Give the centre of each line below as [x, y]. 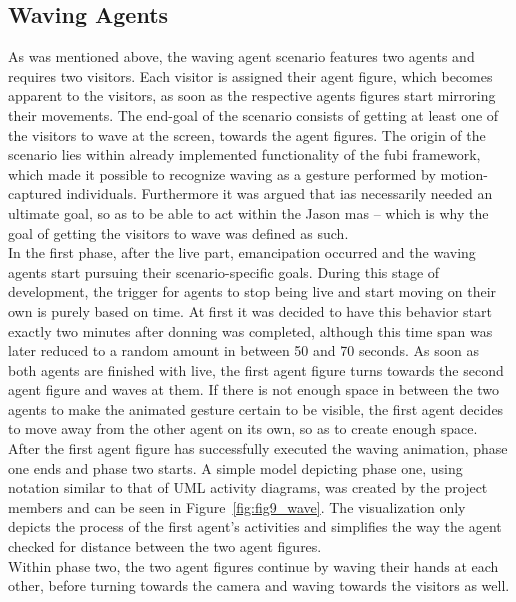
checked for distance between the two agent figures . [165, 546]
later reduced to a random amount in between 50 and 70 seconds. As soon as [244, 350]
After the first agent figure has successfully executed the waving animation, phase [258, 448]
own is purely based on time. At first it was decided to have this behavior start [250, 310]
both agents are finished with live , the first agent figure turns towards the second [256, 369]
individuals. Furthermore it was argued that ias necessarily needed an [279, 193]
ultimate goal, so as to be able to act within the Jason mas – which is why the [248, 212]
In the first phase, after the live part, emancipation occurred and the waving [242, 252]
